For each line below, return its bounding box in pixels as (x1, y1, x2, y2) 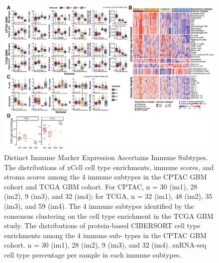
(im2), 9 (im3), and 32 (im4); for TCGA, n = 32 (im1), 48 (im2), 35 (4, 191, 213, 201)
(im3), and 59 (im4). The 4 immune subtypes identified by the (4, 200, 194, 211)
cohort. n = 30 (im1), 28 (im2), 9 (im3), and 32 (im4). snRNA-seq (4, 240, 207, 250)
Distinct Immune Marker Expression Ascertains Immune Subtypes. (4, 152, 208, 162)
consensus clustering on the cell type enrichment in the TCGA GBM (4, 210, 214, 221)
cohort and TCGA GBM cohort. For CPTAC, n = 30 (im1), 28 (4, 181, 198, 191)
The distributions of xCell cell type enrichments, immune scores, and (4, 162, 214, 172)
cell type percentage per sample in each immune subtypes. (4, 249, 182, 260)
